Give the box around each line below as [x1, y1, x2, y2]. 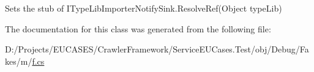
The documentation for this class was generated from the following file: [5, 22, 271, 35]
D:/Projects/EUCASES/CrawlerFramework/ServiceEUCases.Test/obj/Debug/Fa [5, 43, 309, 56]
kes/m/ [5, 54, 32, 67]
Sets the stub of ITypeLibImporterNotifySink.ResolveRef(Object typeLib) [5, 2, 282, 14]
